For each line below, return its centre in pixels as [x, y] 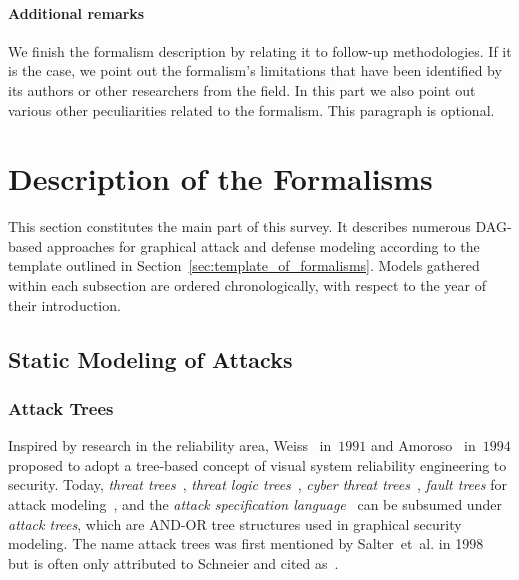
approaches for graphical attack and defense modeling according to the [263, 245]
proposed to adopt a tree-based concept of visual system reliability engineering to [257, 464]
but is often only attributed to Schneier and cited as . [173, 562]
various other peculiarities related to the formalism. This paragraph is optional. [251, 109]
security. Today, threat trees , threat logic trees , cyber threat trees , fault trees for [257, 484]
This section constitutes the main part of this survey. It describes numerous [239, 226]
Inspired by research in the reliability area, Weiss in [170, 445]
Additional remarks [76, 12]
